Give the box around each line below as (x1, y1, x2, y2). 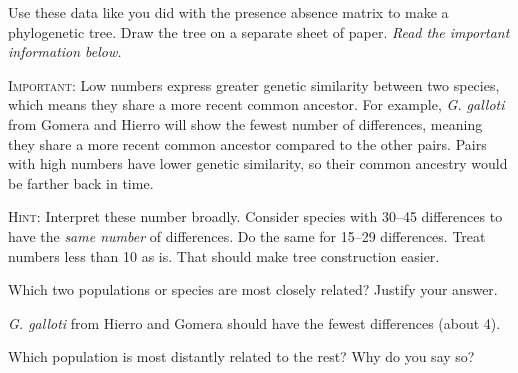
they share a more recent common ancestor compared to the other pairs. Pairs (8, 133, 487, 154)
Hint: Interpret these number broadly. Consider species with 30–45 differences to (8, 206, 503, 227)
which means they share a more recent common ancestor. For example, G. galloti (8, 94, 505, 115)
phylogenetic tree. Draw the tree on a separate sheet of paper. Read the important (8, 21, 510, 42)
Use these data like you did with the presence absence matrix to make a (8, 2, 449, 22)
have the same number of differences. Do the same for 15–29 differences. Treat (8, 225, 486, 246)
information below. (8, 41, 122, 62)
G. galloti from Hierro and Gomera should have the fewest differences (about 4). (8, 312, 501, 333)
